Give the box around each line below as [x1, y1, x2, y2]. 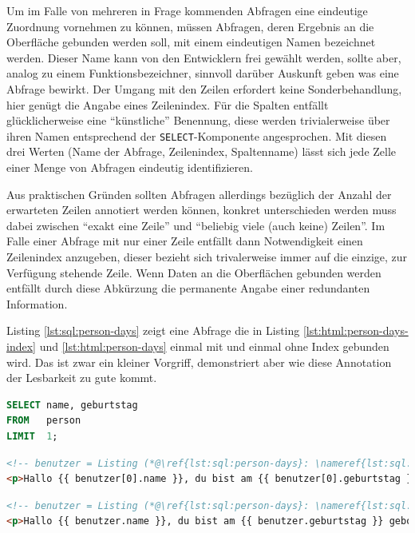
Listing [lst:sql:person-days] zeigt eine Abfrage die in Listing [6, 322, 300, 339]
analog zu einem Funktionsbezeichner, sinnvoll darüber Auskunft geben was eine [6, 65, 399, 82]
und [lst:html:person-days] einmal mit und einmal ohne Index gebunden [39, 337, 389, 354]
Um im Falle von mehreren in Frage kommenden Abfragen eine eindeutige [6, 2, 368, 18]
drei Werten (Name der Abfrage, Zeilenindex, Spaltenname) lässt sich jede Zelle [6, 143, 397, 160]
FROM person [6, 415, 81, 427]
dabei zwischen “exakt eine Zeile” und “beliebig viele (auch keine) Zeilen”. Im [6, 217, 385, 233]
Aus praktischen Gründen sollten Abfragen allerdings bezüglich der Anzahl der [6, 185, 392, 202]
